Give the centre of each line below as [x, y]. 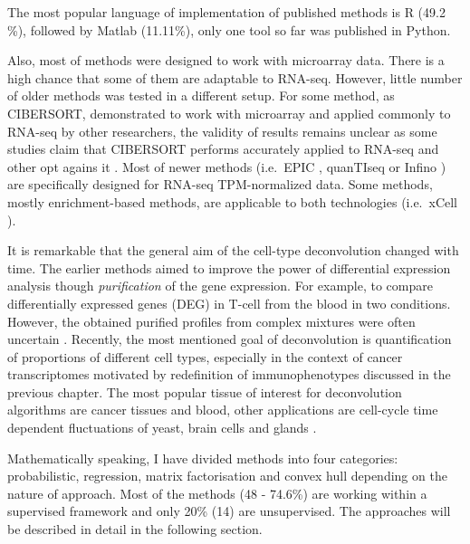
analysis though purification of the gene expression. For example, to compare [220, 286]
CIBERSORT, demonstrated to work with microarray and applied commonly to [229, 113]
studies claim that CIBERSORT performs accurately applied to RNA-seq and [223, 149]
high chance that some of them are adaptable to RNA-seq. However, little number [235, 77]
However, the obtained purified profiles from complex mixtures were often [211, 321]
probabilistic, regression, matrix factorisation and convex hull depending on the [227, 476]
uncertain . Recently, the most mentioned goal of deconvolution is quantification [230, 339]
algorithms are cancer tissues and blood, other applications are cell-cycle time [223, 410]
